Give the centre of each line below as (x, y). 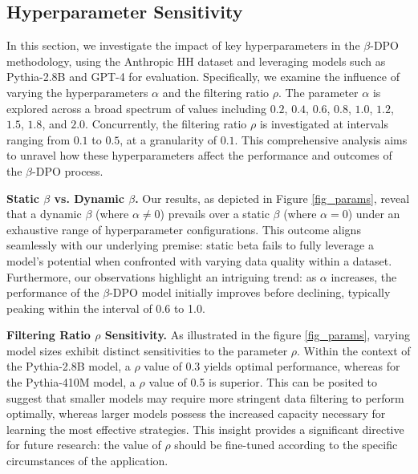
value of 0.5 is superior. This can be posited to (263, 382)
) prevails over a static (215, 214)
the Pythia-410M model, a (71, 382)
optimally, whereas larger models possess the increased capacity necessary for (196, 413)
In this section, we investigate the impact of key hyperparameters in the (183, 45)
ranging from (39, 139)
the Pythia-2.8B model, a (69, 366)
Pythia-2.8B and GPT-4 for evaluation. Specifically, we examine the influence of (203, 77)
